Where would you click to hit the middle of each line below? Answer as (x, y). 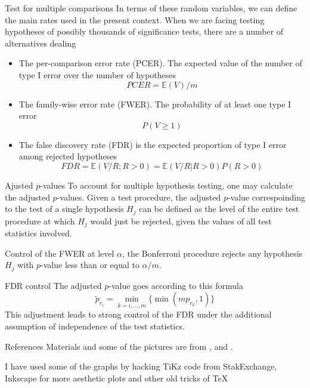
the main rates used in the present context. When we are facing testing (135, 19)
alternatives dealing (41, 43)
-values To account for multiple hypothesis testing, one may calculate (166, 185)
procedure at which (40, 221)
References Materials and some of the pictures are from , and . (119, 346)
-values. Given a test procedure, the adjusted (139, 197)
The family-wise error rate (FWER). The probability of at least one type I (155, 104)
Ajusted (19, 185)
